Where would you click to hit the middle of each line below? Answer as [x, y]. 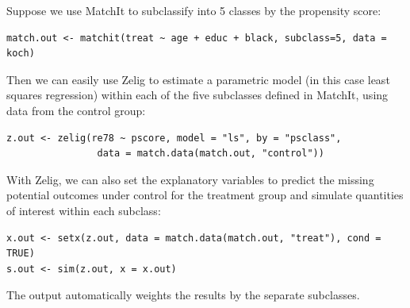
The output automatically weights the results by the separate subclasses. [183, 295]
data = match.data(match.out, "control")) [211, 154]
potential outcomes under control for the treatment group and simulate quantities [205, 195]
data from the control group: [76, 110]
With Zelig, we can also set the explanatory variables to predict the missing [190, 179]
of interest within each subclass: [84, 210]
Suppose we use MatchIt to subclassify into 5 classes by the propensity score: [194, 10]
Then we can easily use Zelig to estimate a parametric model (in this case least [198, 79]
